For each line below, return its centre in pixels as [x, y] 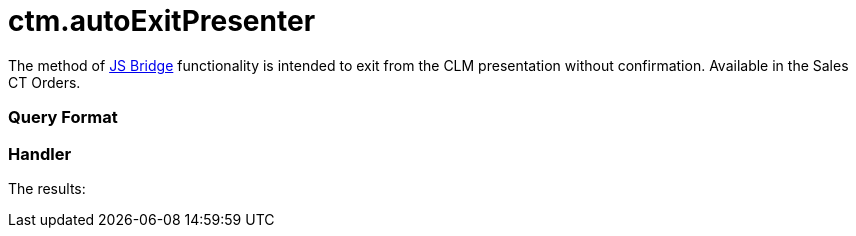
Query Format [63, 117]
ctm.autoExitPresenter [162, 21]
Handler [40, 153]
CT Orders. [44, 82]
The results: [47, 188]
